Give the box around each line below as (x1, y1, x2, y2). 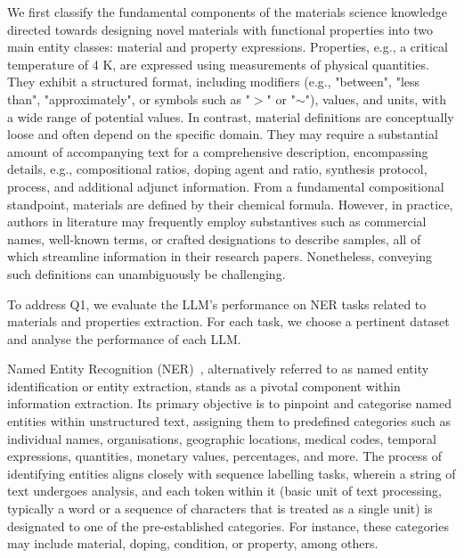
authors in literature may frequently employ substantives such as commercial (7, 212, 427, 231)
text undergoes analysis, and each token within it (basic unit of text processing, (7, 481, 442, 500)
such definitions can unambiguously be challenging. (7, 264, 286, 283)
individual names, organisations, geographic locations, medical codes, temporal (7, 429, 436, 447)
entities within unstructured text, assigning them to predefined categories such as (7, 412, 452, 431)
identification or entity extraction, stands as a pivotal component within (7, 376, 401, 395)
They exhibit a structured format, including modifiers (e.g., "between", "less (7, 72, 420, 91)
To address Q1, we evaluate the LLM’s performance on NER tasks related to (7, 294, 427, 313)
